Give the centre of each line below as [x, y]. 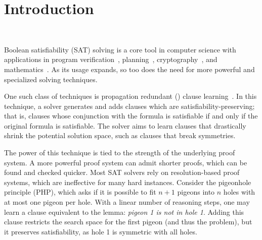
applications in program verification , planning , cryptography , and [111, 59]
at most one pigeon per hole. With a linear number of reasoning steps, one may [127, 202]
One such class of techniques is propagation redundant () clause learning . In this [130, 96]
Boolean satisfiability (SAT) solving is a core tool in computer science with [120, 49]
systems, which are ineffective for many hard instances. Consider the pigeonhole [128, 182]
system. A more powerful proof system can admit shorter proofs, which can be [126, 162]
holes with [239, 192]
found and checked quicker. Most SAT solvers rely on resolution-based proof [122, 172]
